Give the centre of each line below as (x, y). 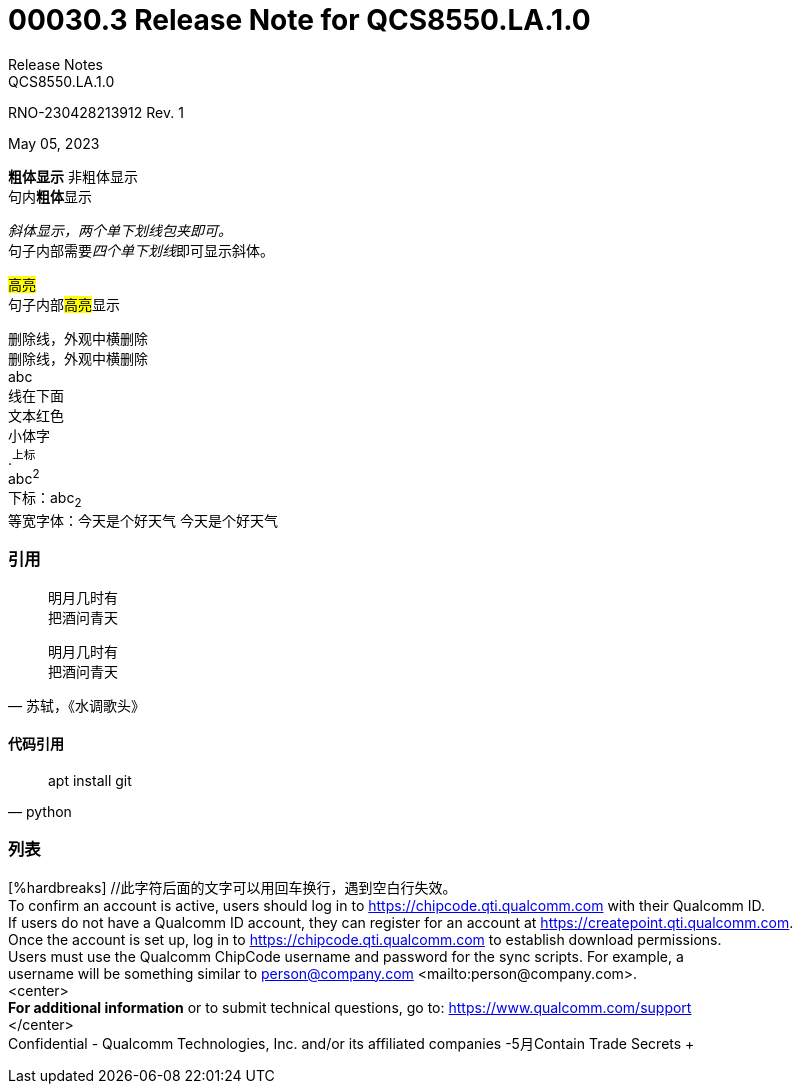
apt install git (90, 780)
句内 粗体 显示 (50, 196)
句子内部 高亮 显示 (64, 304)
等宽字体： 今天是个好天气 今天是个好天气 (143, 520)
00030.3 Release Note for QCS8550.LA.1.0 (299, 20)
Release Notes (55, 64)
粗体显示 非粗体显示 (73, 176)
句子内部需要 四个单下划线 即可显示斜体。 (141, 250)
